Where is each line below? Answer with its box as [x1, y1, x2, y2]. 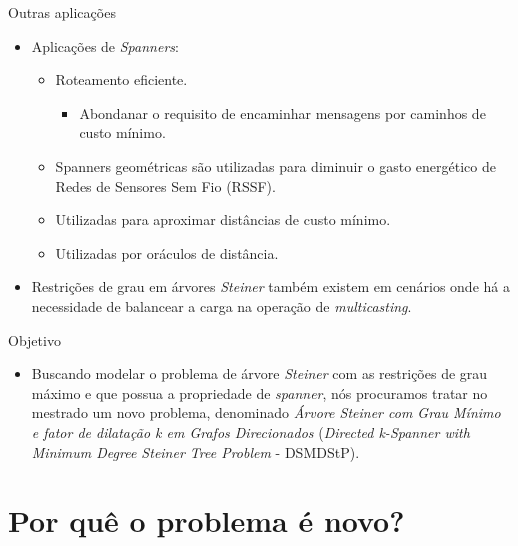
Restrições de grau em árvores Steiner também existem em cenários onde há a [31, 276, 510, 297]
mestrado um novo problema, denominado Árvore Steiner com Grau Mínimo [31, 402, 501, 423]
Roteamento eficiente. [55, 69, 188, 90]
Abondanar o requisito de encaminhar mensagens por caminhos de [79, 102, 486, 123]
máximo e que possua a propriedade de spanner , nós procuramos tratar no [31, 382, 488, 403]
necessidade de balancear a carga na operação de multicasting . [31, 295, 412, 316]
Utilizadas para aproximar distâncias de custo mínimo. [55, 209, 391, 230]
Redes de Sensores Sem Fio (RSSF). [55, 175, 276, 196]
